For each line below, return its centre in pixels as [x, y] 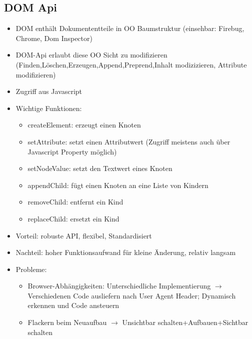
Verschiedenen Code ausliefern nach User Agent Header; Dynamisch [132, 295]
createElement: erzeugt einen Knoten [84, 125]
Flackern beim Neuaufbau [67, 322]
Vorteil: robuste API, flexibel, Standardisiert [84, 235]
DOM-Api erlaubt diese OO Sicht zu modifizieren [91, 55]
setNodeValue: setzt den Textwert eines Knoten [100, 168]
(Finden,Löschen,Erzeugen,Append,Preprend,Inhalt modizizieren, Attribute [131, 64]
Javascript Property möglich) [72, 151]
